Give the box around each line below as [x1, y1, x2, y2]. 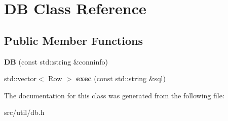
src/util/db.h [4, 107, 45, 117]
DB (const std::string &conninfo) [4, 56, 108, 67]
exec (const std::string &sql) [76, 73, 166, 84]
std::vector [4, 73, 36, 84]
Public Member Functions [4, 32, 143, 48]
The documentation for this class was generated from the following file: [4, 90, 224, 100]
